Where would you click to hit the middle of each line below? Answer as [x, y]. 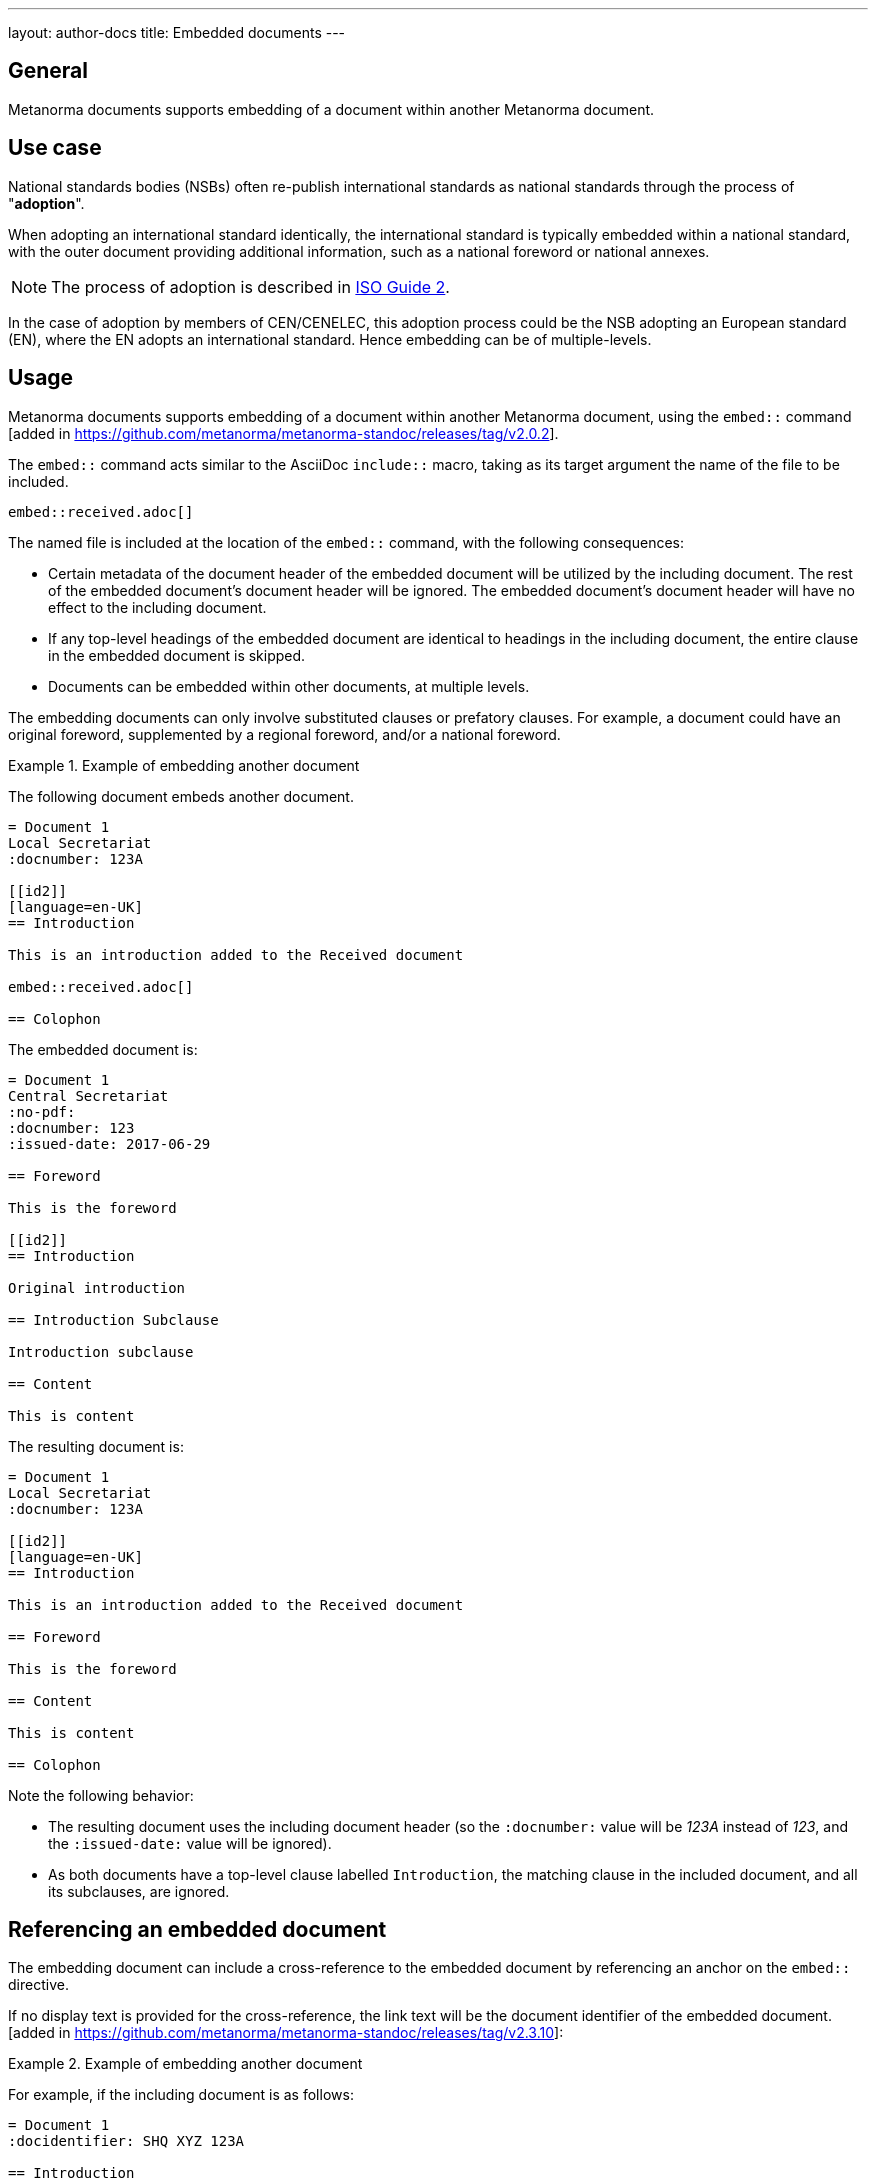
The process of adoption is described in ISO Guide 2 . [250, 286]
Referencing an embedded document [197, 1929]
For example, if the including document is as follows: [181, 2095]
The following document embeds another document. [181, 796]
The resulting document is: [96, 1446]
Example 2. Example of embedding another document [185, 2064]
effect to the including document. [157, 607]
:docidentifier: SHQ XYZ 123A [126, 2141]
